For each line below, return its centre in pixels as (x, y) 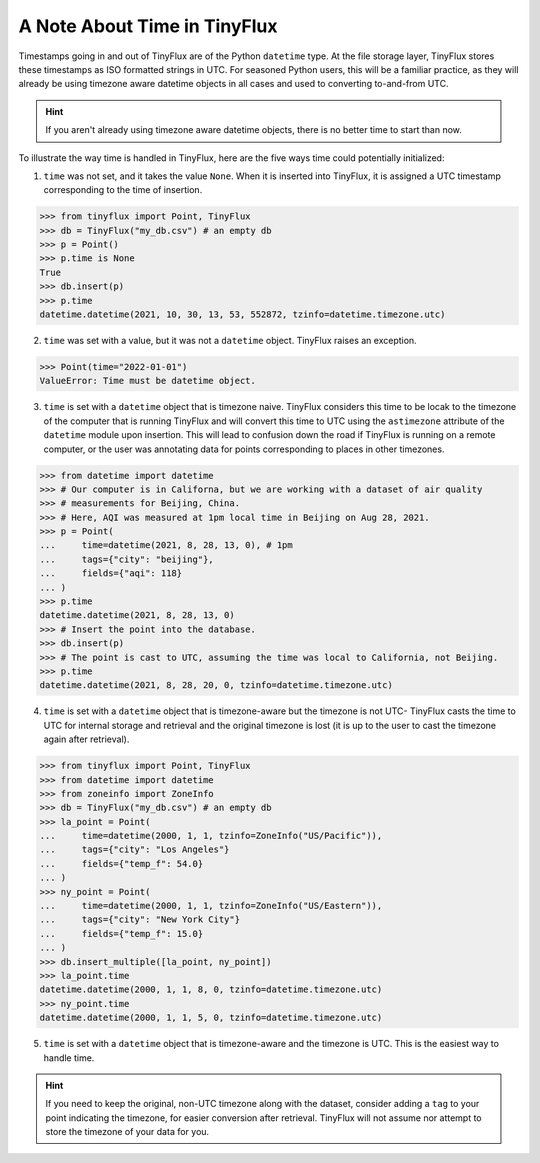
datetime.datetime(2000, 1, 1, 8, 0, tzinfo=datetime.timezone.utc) (211, 989)
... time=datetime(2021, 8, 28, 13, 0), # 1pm (166, 545)
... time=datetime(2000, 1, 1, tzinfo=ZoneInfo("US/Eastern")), (211, 906)
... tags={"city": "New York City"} (139, 919)
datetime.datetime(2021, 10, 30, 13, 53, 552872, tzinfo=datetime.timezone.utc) (242, 314)
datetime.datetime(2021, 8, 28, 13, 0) (137, 615)
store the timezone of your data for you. (127, 1132)
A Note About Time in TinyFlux (148, 26)
